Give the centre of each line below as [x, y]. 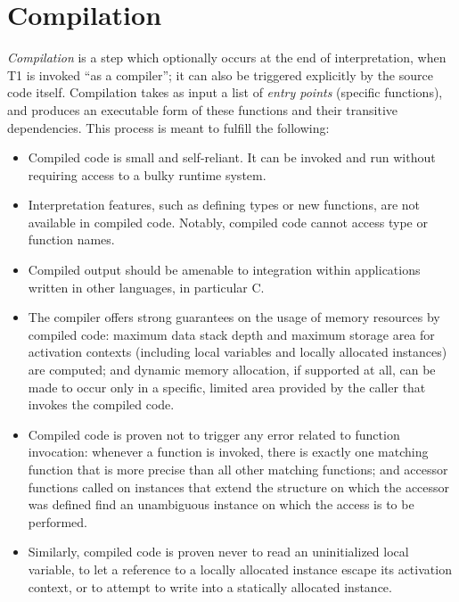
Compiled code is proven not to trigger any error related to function [214, 434]
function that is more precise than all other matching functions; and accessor [238, 469]
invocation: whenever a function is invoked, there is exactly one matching [228, 452]
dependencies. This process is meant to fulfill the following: [168, 127]
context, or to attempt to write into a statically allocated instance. [210, 586]
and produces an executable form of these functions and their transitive [202, 109]
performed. [58, 521]
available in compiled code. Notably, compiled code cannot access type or [228, 222]
